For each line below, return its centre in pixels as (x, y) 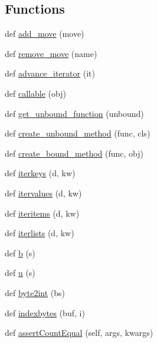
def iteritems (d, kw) (42, 213)
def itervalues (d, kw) (43, 193)
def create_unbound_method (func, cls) (78, 133)
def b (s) (20, 253)
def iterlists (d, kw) (40, 233)
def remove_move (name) (51, 53)
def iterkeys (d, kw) (40, 173)
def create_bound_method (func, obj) (74, 153)
